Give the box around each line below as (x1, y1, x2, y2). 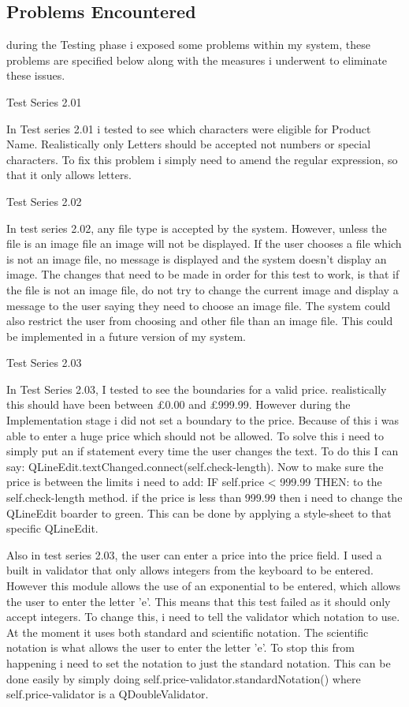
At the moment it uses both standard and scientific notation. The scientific (6, 623, 369, 640)
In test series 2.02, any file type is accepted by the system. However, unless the (6, 219, 387, 236)
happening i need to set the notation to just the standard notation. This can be (6, 654, 391, 671)
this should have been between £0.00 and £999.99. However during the (6, 396, 351, 413)
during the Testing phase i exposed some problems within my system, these (6, 36, 370, 53)
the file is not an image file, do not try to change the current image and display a (6, 281, 399, 297)
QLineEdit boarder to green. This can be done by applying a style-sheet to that (6, 504, 392, 521)
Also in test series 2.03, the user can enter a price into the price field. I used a (6, 546, 382, 563)
